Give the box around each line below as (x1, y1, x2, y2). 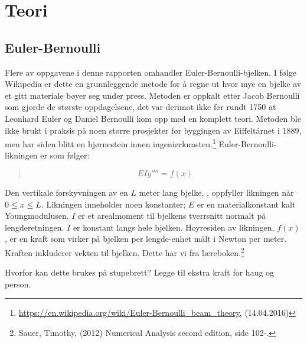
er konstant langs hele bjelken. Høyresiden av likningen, (73, 221, 275, 233)
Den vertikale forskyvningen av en (5, 186, 128, 198)
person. (5, 277, 31, 290)
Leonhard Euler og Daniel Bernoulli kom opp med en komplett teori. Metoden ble (5, 112, 301, 124)
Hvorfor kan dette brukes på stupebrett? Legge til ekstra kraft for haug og (5, 266, 275, 279)
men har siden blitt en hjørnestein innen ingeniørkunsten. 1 (5, 136, 216, 150)
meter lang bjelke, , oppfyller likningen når (139, 186, 294, 198)
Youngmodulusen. (5, 209, 69, 222)
